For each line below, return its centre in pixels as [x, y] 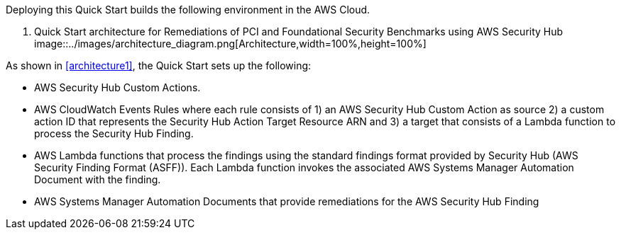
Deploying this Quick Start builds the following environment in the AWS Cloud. [188, 10]
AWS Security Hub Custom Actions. [117, 87]
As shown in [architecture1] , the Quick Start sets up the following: [159, 65]
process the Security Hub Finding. [114, 133]
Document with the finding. [98, 179]
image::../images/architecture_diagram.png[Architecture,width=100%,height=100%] [230, 44]
